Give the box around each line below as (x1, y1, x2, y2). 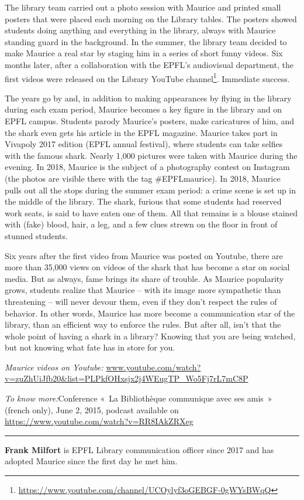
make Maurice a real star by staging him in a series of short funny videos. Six (5, 47, 283, 59)
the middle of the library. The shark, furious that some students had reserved (5, 195, 282, 208)
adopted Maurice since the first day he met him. (5, 455, 178, 467)
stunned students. (5, 229, 68, 242)
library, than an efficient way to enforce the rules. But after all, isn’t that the (5, 318, 281, 331)
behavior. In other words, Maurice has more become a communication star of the (5, 307, 295, 319)
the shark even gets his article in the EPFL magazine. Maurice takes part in (5, 126, 278, 138)
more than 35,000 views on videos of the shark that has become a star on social (5, 261, 290, 273)
